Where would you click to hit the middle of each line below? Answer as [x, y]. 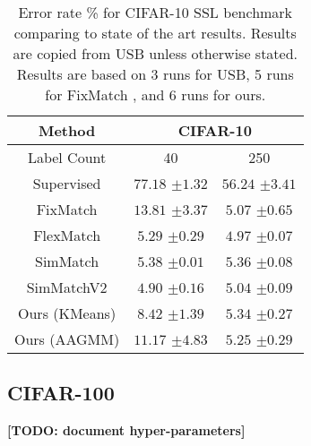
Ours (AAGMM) [67, 339]
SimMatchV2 [67, 287]
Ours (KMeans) [67, 313]
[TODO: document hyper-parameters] [126, 430]
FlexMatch [67, 235]
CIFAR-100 [61, 393]
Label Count [67, 157]
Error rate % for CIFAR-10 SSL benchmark [155, 12]
